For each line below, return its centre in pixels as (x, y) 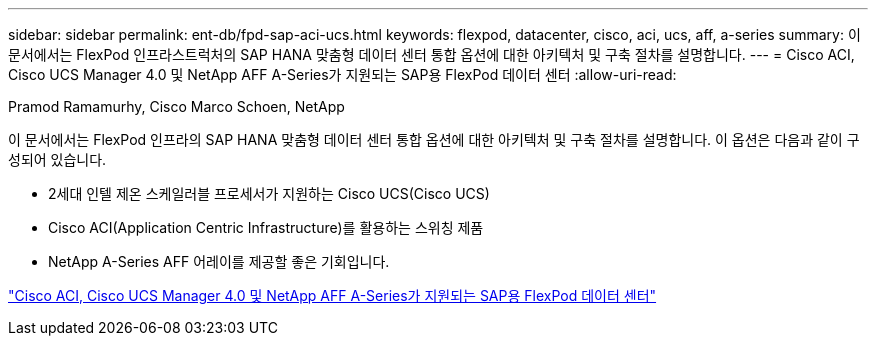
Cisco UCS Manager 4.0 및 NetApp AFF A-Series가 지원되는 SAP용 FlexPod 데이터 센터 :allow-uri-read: (342, 74)
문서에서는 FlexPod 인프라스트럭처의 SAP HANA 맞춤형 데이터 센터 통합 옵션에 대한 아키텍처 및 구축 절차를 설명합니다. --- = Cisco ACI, (431, 54)
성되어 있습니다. (57, 159)
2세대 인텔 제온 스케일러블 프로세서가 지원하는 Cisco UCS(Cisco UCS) (269, 193)
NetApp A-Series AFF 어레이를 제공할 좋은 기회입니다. (219, 261)
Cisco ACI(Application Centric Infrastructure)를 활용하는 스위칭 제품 (266, 227)
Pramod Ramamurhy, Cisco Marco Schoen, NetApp (176, 106)
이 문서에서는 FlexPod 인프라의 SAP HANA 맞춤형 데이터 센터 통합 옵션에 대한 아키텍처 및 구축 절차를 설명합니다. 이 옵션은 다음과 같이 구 (434, 139)
